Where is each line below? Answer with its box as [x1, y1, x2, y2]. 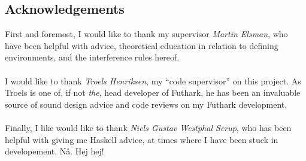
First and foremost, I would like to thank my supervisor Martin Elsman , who [5, 28, 288, 40]
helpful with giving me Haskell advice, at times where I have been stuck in [5, 133, 278, 145]
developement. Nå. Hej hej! [5, 145, 104, 157]
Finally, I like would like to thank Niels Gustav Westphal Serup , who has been [5, 121, 292, 133]
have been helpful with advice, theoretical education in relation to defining [5, 39, 278, 51]
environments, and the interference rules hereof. [5, 51, 180, 63]
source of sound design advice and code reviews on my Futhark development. [5, 98, 287, 110]
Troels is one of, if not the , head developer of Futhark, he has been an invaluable [5, 86, 301, 99]
